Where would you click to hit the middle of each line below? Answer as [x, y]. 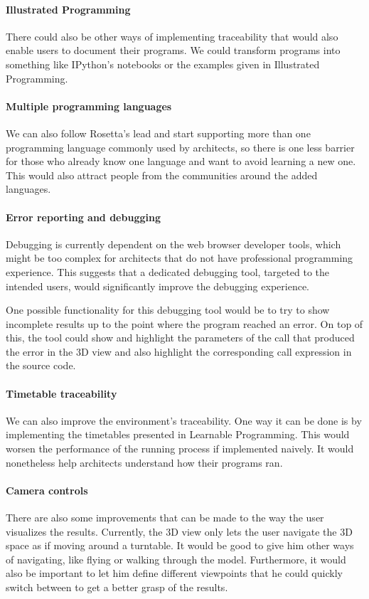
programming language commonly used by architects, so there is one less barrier [180, 147]
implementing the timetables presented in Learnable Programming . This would [178, 434]
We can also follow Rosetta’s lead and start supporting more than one [158, 133]
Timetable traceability [61, 393]
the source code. [41, 365]
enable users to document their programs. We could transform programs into [173, 50]
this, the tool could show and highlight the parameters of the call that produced [180, 338]
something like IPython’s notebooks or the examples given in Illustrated [163, 64]
